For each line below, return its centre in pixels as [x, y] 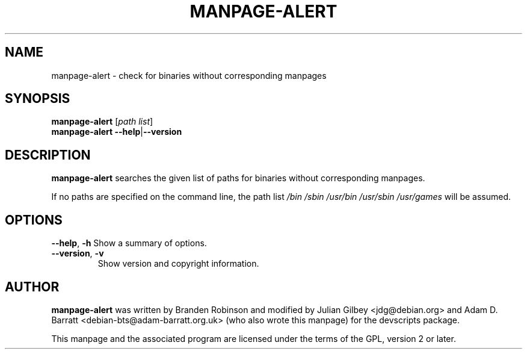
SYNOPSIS [38, 99]
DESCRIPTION [48, 155]
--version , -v [78, 253]
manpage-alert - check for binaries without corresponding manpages [189, 75]
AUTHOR [32, 287]
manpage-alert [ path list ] [102, 122]
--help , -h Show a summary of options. [129, 243]
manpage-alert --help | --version [117, 132]
